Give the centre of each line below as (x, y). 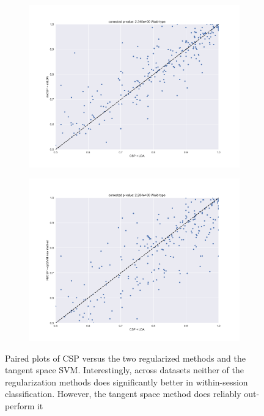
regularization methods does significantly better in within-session (127, 381)
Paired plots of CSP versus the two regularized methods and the (126, 358)
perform (20, 406)
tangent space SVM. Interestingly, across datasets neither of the (125, 370)
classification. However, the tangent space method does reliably (123, 394)
